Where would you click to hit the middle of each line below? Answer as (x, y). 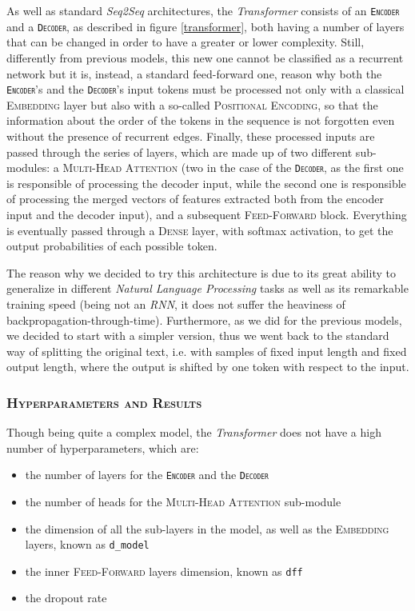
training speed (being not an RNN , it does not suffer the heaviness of (176, 304)
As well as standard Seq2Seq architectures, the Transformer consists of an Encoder (203, 10)
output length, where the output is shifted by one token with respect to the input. (208, 367)
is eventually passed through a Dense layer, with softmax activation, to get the (200, 230)
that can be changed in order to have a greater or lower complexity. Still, (186, 42)
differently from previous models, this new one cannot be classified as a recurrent (205, 57)
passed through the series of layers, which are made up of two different (180, 152)
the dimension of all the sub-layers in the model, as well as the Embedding (207, 528)
